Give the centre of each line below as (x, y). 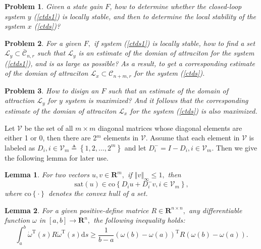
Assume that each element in (195, 138)
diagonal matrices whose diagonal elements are (170, 128)
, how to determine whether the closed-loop (176, 6)
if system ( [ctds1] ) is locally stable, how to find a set (174, 43)
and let (135, 147)
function (17, 220)
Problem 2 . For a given (43, 43)
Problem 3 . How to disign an (52, 90)
